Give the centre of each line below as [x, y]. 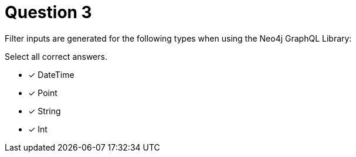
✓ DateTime [51, 74]
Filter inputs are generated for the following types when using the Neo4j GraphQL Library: [178, 38]
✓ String [45, 111]
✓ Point [43, 93]
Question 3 [48, 12]
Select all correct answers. [56, 56]
